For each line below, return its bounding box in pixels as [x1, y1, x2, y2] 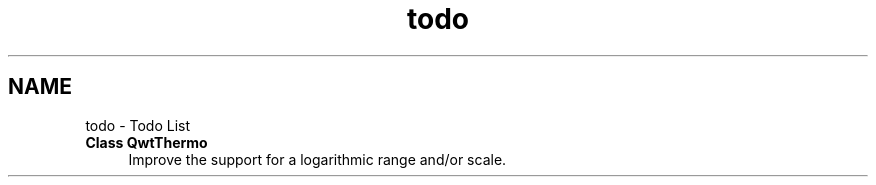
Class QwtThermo [85, 133, 208, 151]
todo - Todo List [85, 116, 191, 134]
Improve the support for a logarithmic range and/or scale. [128, 150, 507, 168]
